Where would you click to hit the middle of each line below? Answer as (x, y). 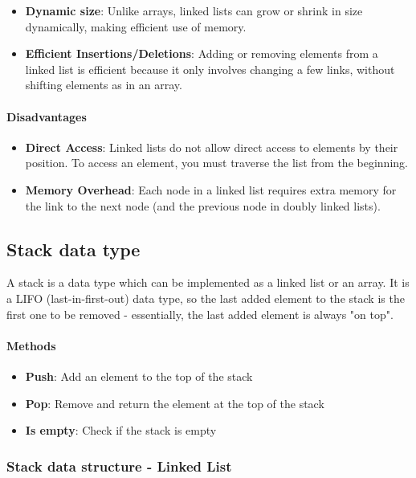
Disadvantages (47, 116)
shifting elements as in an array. (104, 85)
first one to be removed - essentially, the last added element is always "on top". (200, 314)
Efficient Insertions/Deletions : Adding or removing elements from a (202, 53)
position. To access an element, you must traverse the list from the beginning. (216, 163)
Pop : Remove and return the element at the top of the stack (175, 403)
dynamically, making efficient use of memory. (136, 26)
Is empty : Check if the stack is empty (121, 430)
